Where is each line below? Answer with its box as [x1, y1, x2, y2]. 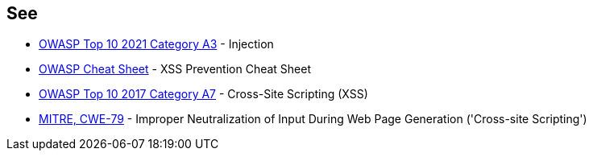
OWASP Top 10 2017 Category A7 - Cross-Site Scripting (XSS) [39, 87, 368, 101]
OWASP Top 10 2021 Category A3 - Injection [39, 37, 274, 52]
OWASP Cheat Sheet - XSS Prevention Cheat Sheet [39, 62, 312, 76]
